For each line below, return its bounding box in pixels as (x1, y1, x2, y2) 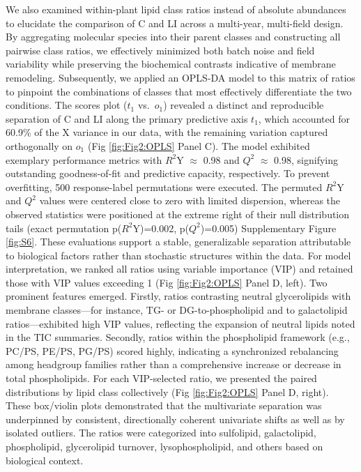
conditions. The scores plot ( (6, 98, 128, 112)
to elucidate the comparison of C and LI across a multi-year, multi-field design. (6, 15, 344, 30)
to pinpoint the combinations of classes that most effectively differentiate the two (6, 84, 352, 98)
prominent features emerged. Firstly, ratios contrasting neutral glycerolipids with (6, 289, 351, 303)
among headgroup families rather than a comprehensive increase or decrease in (6, 357, 341, 372)
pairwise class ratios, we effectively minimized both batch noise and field (6, 43, 315, 57)
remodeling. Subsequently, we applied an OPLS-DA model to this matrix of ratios (6, 70, 355, 84)
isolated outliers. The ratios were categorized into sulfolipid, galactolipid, (6, 425, 316, 440)
